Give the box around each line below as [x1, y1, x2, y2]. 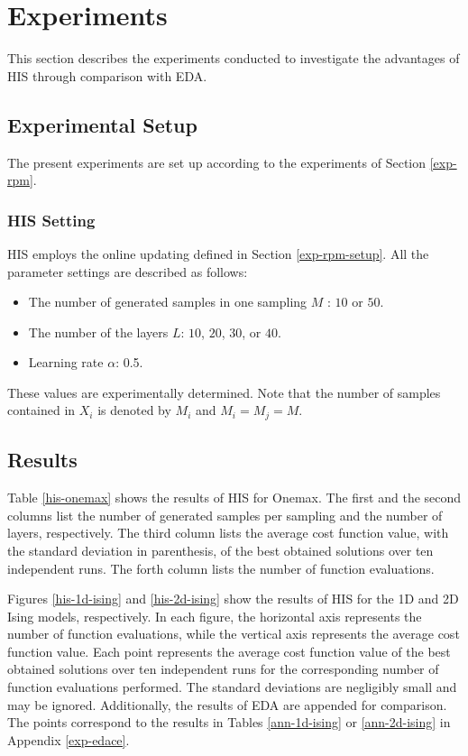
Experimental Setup [7, 110, 197, 138]
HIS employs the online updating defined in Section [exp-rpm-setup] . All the [7, 244, 429, 263]
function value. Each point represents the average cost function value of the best [7, 641, 451, 660]
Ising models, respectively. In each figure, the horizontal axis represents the [7, 606, 422, 625]
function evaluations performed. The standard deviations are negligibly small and [7, 678, 457, 696]
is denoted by [97, 401, 171, 419]
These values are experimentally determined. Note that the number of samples [7, 383, 441, 401]
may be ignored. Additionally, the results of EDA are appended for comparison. [7, 695, 447, 714]
